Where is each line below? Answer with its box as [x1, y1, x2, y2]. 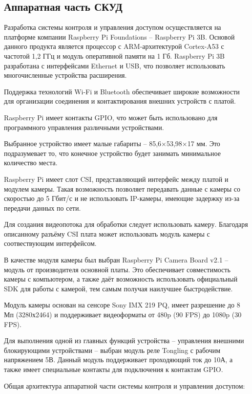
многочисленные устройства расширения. [4, 70, 127, 80]
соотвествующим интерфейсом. [4, 238, 97, 248]
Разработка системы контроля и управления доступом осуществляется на [4, 22, 221, 32]
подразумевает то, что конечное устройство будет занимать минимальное [4, 148, 221, 158]
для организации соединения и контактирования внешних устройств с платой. [4, 96, 236, 106]
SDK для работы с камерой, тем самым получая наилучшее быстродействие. [4, 283, 233, 293]
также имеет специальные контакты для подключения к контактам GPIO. [4, 364, 223, 374]
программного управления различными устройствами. [4, 122, 164, 132]
